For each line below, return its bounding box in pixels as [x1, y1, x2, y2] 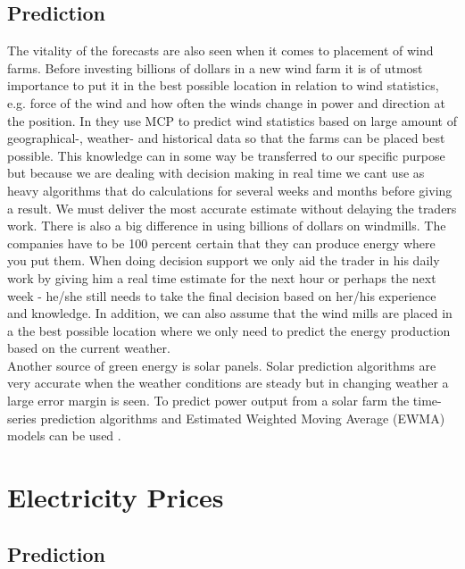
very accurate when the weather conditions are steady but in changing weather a [7, 373, 449, 392]
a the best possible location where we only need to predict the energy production [7, 321, 451, 339]
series [7, 408, 37, 427]
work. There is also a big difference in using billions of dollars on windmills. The [7, 216, 446, 235]
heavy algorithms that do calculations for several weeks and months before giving [7, 180, 453, 199]
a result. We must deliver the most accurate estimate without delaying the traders [7, 198, 457, 217]
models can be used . [7, 426, 121, 445]
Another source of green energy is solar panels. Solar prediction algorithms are [7, 356, 436, 374]
